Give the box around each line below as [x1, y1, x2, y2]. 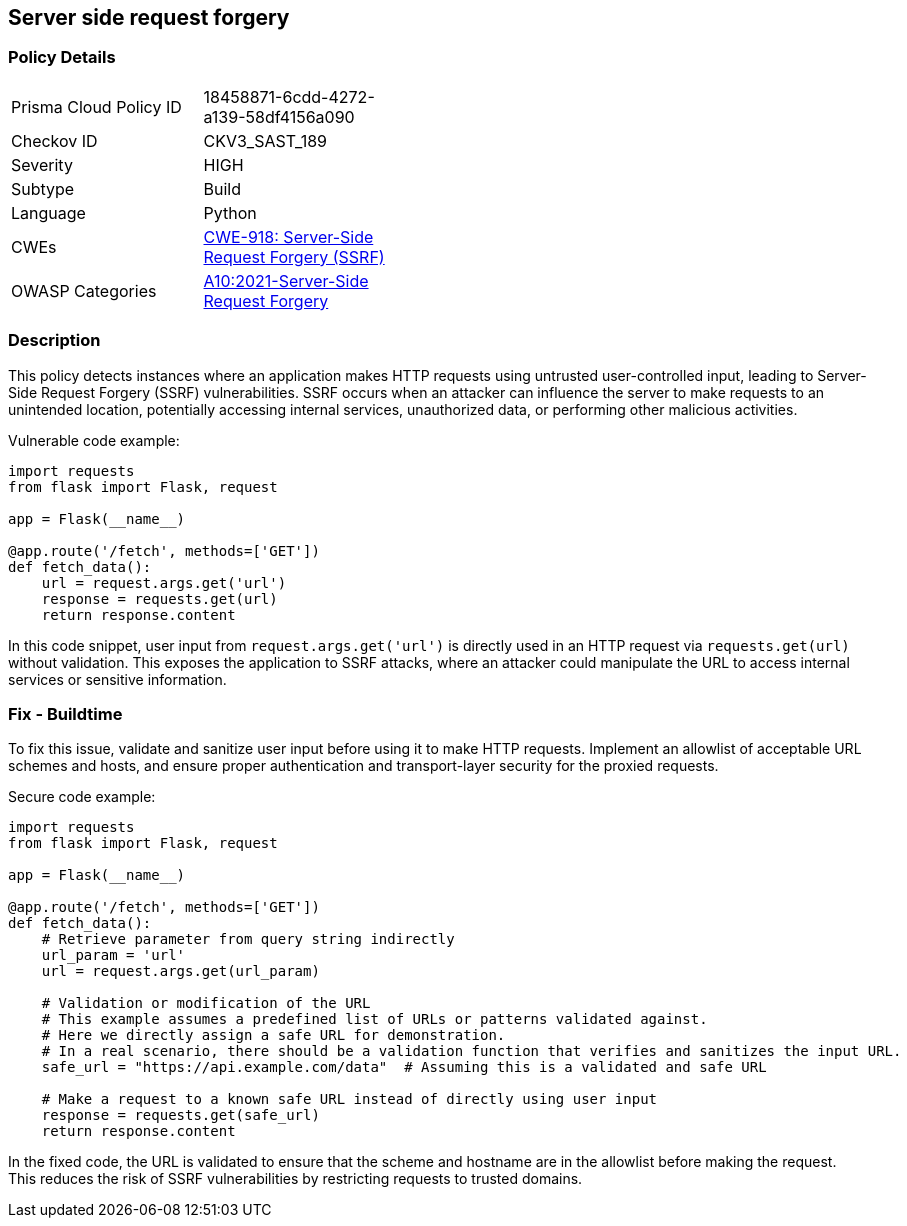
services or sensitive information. [8, 670, 227, 688]
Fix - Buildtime [8, 703, 123, 724]
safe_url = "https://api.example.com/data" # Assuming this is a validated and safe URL [41, 1059, 767, 1076]
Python [203, 202, 257, 223]
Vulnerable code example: [8, 431, 180, 449]
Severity [11, 154, 73, 175]
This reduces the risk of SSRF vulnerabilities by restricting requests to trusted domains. [8, 1170, 583, 1188]
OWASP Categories [11, 280, 157, 301]
